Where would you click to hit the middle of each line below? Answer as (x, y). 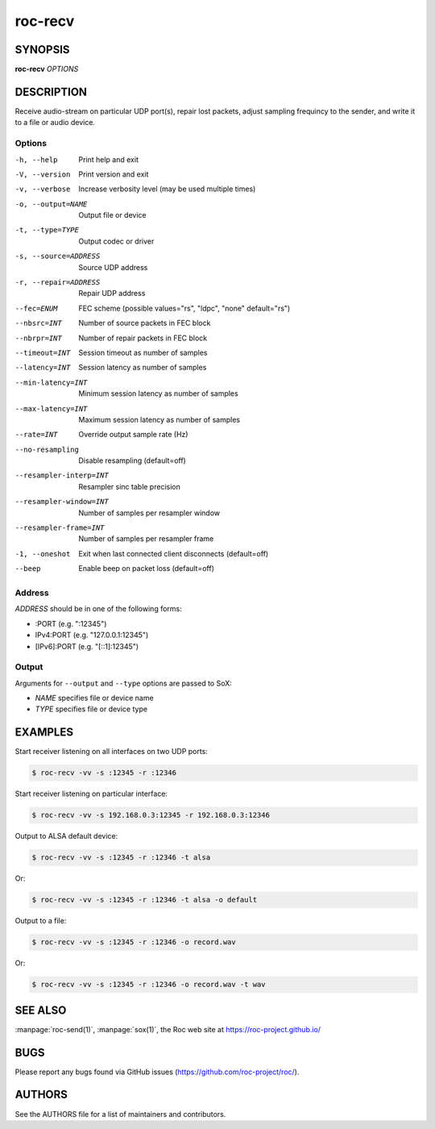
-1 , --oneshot (43, 554)
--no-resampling (47, 449)
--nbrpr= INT (38, 338)
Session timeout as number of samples (143, 352)
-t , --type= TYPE (47, 230)
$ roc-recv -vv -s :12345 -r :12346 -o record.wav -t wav (149, 985)
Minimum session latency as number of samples (158, 394)
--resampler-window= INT (62, 502)
